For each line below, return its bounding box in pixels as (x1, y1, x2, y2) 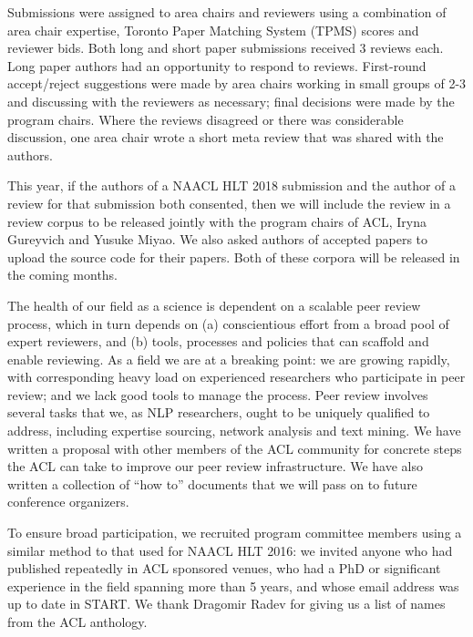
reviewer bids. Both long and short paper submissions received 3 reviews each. (7, 38, 444, 57)
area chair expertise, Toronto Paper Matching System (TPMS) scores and (7, 20, 419, 39)
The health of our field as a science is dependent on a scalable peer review (7, 295, 421, 314)
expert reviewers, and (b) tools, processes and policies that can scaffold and (7, 332, 429, 351)
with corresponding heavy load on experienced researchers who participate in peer (7, 367, 466, 386)
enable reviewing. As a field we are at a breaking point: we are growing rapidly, (7, 349, 450, 368)
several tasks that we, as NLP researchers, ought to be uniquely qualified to (7, 403, 430, 422)
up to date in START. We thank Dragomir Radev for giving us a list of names (7, 594, 446, 613)
